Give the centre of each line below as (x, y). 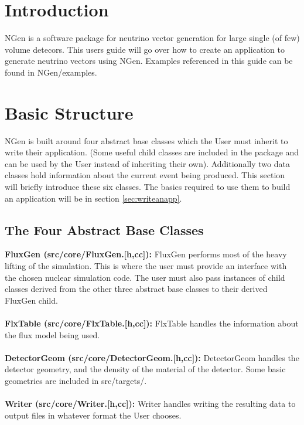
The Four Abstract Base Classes (104, 229)
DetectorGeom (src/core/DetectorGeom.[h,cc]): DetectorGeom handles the (152, 357)
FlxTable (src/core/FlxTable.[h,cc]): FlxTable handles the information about (152, 323)
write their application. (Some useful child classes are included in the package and (152, 152)
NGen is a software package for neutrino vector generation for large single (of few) (152, 38)
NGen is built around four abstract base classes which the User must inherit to (146, 140)
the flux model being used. (52, 334)
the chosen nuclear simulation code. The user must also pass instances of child (145, 277)
